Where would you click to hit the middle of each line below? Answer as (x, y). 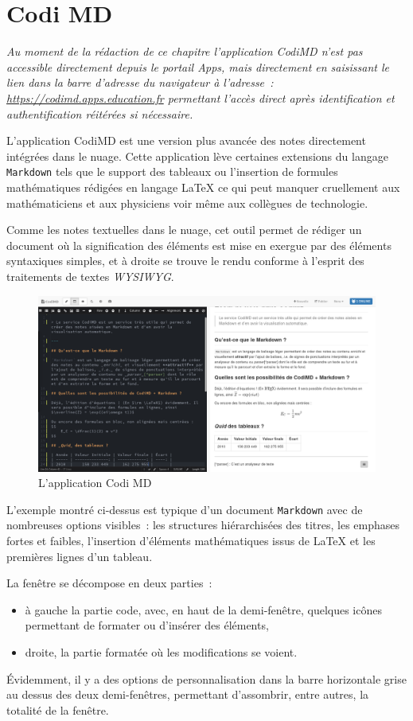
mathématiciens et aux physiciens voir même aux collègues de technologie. (187, 203)
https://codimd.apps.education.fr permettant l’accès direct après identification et (201, 97)
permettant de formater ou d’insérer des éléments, (147, 625)
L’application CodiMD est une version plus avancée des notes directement (186, 140)
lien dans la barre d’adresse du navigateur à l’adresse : (140, 82)
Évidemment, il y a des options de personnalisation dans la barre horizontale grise (206, 678)
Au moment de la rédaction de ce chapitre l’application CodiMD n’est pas (185, 51)
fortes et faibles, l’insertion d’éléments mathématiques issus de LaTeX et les (191, 541)
